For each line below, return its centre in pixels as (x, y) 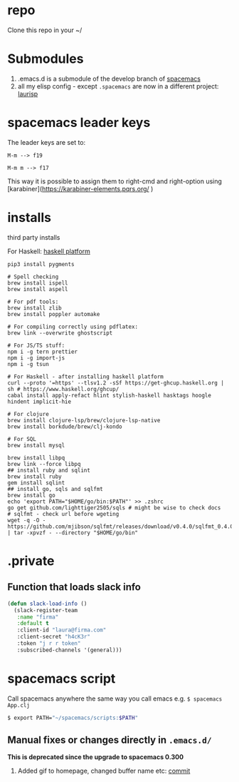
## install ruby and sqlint (49, 470)
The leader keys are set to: (47, 142)
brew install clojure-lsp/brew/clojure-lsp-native (84, 420)
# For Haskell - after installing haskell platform (85, 377)
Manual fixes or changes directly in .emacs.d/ (110, 740)
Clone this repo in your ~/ (45, 30)
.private (31, 560)
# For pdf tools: (33, 302)
